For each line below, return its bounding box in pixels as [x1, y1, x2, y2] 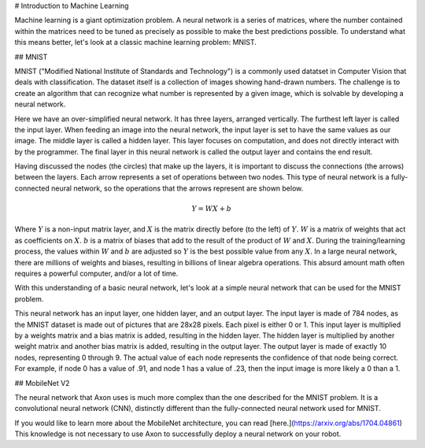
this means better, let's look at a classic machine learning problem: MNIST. [14, 38, 257, 47]
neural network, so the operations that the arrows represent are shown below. [51, 183, 304, 193]
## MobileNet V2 [14, 378, 70, 387]
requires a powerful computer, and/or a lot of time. [14, 268, 179, 278]
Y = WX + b [191, 205, 232, 213]
